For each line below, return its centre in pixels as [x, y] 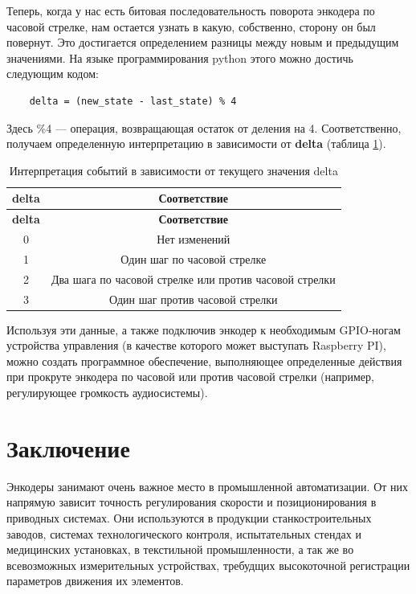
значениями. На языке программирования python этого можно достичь [180, 57]
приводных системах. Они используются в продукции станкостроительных [189, 517]
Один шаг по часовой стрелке [194, 258]
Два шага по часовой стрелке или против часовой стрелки [193, 279]
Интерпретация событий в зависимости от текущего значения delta [173, 170]
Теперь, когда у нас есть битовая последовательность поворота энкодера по [191, 10]
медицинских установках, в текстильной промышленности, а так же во [180, 549]
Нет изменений [194, 239]
